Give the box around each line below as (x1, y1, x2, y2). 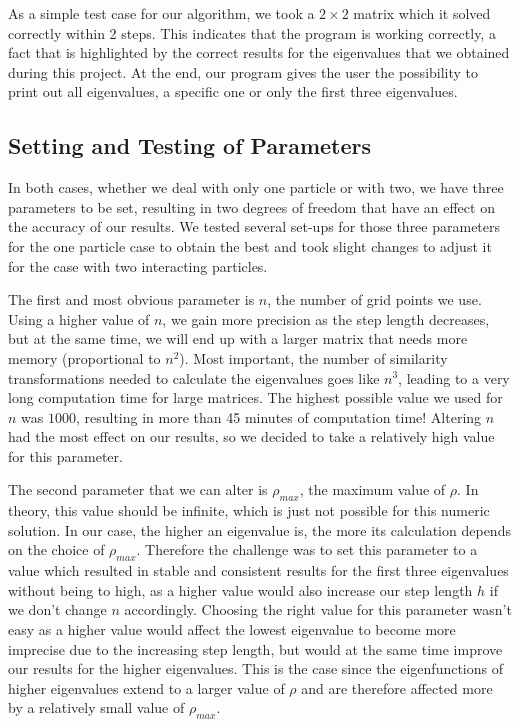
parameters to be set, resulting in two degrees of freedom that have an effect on (8, 196, 495, 217)
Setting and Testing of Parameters (8, 130, 372, 161)
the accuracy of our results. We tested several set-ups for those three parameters (8, 216, 501, 237)
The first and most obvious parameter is (8, 289, 255, 310)
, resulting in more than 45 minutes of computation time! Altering (75, 406, 482, 427)
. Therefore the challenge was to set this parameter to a (136, 539, 478, 560)
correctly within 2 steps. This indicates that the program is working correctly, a (8, 22, 496, 43)
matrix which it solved (353, 3, 491, 23)
